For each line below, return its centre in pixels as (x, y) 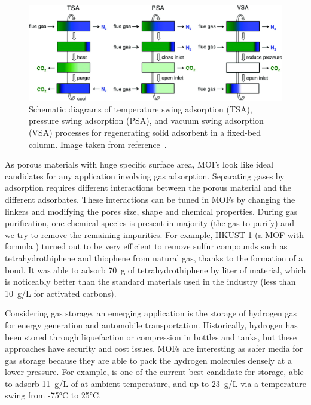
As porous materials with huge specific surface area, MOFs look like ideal (139, 164)
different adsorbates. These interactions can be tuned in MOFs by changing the (150, 199)
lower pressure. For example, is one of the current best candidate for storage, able (154, 372)
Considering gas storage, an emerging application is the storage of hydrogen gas (151, 313)
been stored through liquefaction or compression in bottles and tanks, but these (151, 337)
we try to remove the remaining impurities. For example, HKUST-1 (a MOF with (154, 234)
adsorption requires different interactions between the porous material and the (148, 188)
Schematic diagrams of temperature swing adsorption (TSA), (141, 109)
